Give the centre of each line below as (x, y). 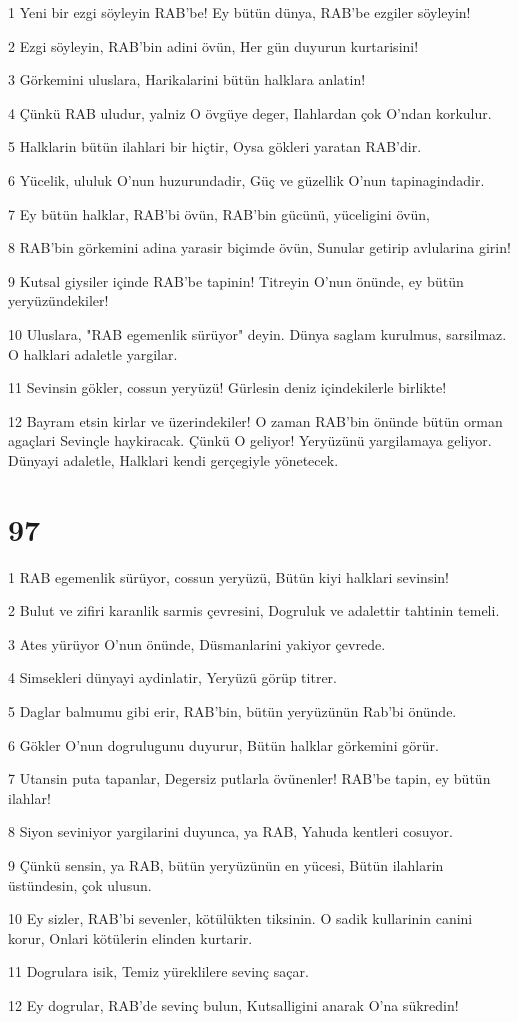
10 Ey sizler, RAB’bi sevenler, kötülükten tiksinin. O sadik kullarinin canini (240, 918)
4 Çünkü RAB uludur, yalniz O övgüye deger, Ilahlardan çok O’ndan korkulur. (250, 112)
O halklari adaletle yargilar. (93, 353)
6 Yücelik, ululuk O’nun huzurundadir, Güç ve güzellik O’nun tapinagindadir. (246, 179)
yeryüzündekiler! (58, 300)
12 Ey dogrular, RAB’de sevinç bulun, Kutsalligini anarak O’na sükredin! (233, 1004)
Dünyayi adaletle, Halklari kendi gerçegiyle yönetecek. (173, 459)
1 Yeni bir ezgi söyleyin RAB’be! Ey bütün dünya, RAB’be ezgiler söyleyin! (239, 12)
